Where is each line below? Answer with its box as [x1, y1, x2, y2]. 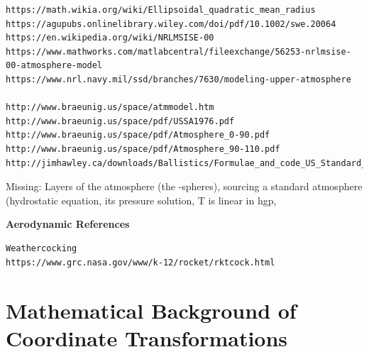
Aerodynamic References [6, 216, 130, 231]
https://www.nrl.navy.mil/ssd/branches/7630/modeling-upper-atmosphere [6, 74, 351, 84]
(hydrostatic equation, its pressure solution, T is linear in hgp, [6, 192, 277, 207]
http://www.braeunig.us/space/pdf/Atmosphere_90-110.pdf [6, 143, 280, 154]
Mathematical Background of [6, 296, 297, 325]
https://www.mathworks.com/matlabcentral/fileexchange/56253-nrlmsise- [6, 46, 351, 57]
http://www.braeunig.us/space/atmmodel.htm [6, 102, 214, 113]
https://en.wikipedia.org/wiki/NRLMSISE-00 [6, 33, 214, 43]
